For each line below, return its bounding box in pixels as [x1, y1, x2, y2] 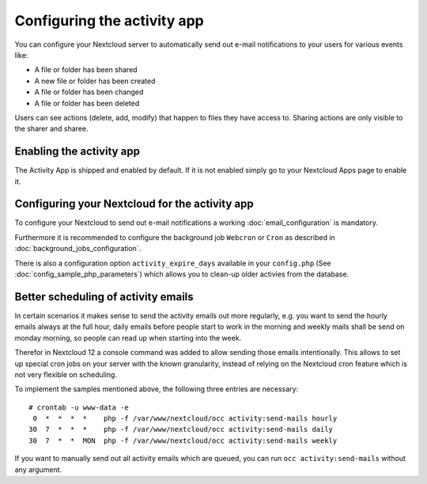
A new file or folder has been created [34, 76, 156, 86]
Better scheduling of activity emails [14, 290, 194, 303]
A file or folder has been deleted [34, 98, 140, 108]
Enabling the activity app [14, 145, 140, 158]
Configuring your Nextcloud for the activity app [14, 197, 254, 211]
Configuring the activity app [14, 12, 205, 29]
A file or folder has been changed [34, 87, 144, 97]
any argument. [14, 464, 62, 474]
